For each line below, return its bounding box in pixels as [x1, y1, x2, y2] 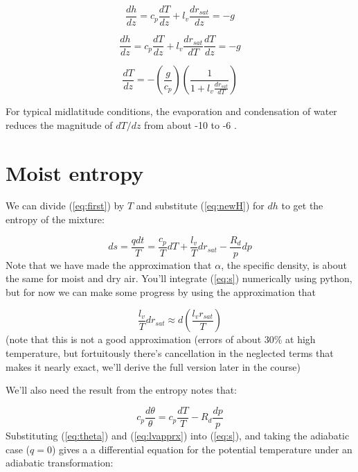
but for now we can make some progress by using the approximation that [6, 284, 316, 299]
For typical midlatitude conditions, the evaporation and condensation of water [6, 104, 337, 119]
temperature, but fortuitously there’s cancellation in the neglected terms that [6, 346, 334, 360]
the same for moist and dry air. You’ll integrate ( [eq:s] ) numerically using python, [6, 271, 352, 286]
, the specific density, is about [221, 257, 348, 272]
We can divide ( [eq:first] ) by [6, 198, 125, 213]
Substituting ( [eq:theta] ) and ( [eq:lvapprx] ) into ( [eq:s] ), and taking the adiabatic [6, 428, 350, 442]
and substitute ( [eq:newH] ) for [136, 198, 265, 213]
